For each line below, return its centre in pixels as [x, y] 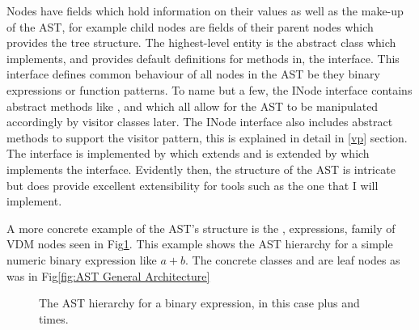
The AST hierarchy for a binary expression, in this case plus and [199, 303]
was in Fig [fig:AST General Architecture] [108, 275]
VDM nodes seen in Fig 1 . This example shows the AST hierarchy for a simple [200, 244]
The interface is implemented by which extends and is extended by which [188, 153]
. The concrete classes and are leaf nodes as [293, 259]
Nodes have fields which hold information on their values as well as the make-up [205, 11]
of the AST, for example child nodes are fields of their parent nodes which [190, 26]
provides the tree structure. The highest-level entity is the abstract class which [201, 42]
